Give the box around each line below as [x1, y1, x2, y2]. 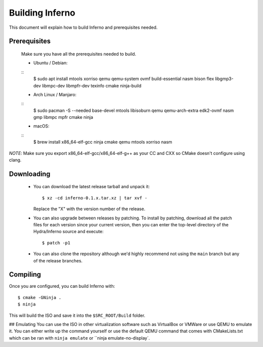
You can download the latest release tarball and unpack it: [33, 184, 150, 190]
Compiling [9, 270, 41, 279]
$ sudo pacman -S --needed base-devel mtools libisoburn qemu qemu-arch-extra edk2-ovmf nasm [33, 108, 234, 113]
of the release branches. [33, 258, 83, 263]
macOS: [33, 123, 50, 129]
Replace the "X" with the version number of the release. [33, 206, 146, 212]
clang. [9, 157, 22, 163]
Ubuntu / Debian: [33, 60, 68, 66]
